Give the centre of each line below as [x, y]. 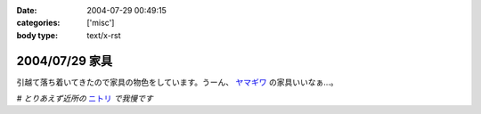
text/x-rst [104, 35]
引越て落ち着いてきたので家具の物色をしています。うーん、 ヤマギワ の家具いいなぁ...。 [177, 82]
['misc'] [101, 23]
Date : [27, 10]
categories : [38, 23]
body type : [37, 35]
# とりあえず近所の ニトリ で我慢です [85, 99]
